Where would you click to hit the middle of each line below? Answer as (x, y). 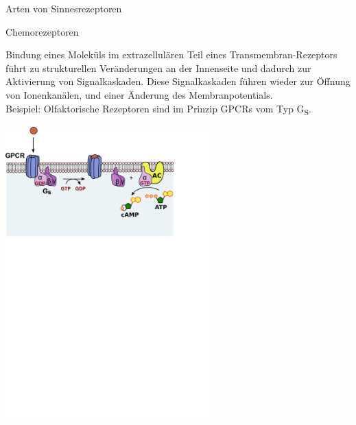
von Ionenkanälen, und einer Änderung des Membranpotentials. (139, 94)
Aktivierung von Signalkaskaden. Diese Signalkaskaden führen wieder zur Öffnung (178, 81)
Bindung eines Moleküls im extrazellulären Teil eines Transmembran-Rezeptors (171, 54)
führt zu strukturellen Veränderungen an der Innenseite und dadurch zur (158, 68)
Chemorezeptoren (42, 31)
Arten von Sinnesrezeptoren (64, 8)
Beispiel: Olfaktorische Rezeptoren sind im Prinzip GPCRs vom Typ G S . (158, 109)
